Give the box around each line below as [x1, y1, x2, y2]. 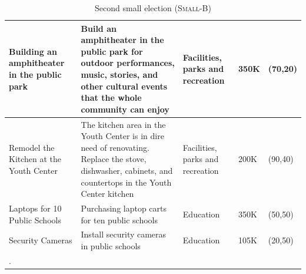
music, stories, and [81, 68, 158, 80]
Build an [81, 22, 117, 34]
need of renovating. [81, 141, 149, 153]
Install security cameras [81, 228, 167, 240]
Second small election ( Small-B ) [95, 2, 211, 14]
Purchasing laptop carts [81, 202, 167, 214]
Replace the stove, [81, 153, 147, 165]
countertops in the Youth [81, 176, 172, 188]
